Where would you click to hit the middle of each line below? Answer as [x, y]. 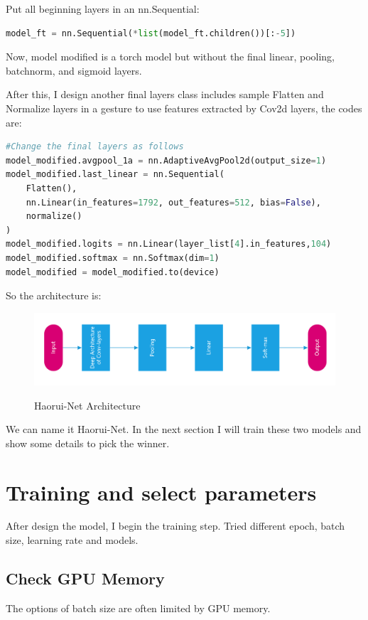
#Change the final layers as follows [95, 147]
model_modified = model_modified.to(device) [113, 272]
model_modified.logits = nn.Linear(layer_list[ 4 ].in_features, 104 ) [169, 244]
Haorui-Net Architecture [87, 405]
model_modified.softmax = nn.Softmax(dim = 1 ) [113, 258]
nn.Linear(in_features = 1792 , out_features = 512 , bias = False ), [173, 202]
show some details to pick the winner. [88, 443]
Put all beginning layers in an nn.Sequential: [103, 9]
